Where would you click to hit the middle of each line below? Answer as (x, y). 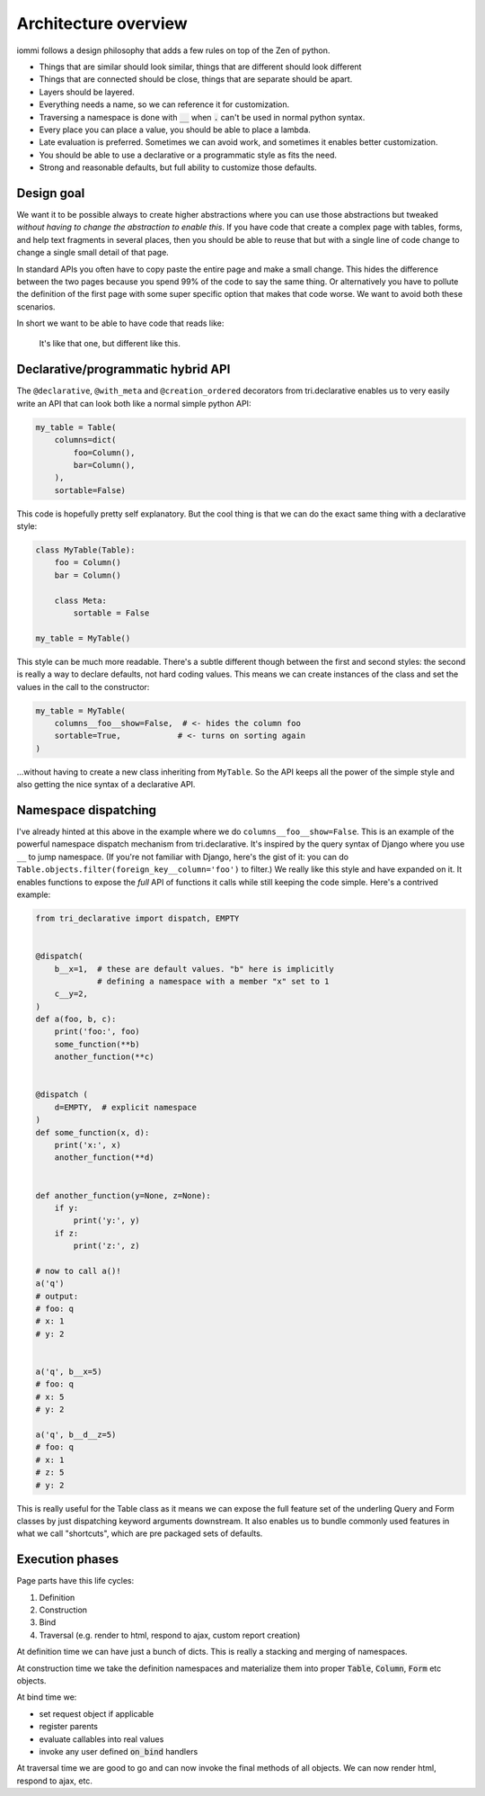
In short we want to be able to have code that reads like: (120, 323)
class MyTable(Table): (85, 550)
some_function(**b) (97, 1044)
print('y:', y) (107, 1221)
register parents (69, 1727)
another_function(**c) (104, 1057)
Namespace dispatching (87, 810)
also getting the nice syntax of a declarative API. (106, 785)
